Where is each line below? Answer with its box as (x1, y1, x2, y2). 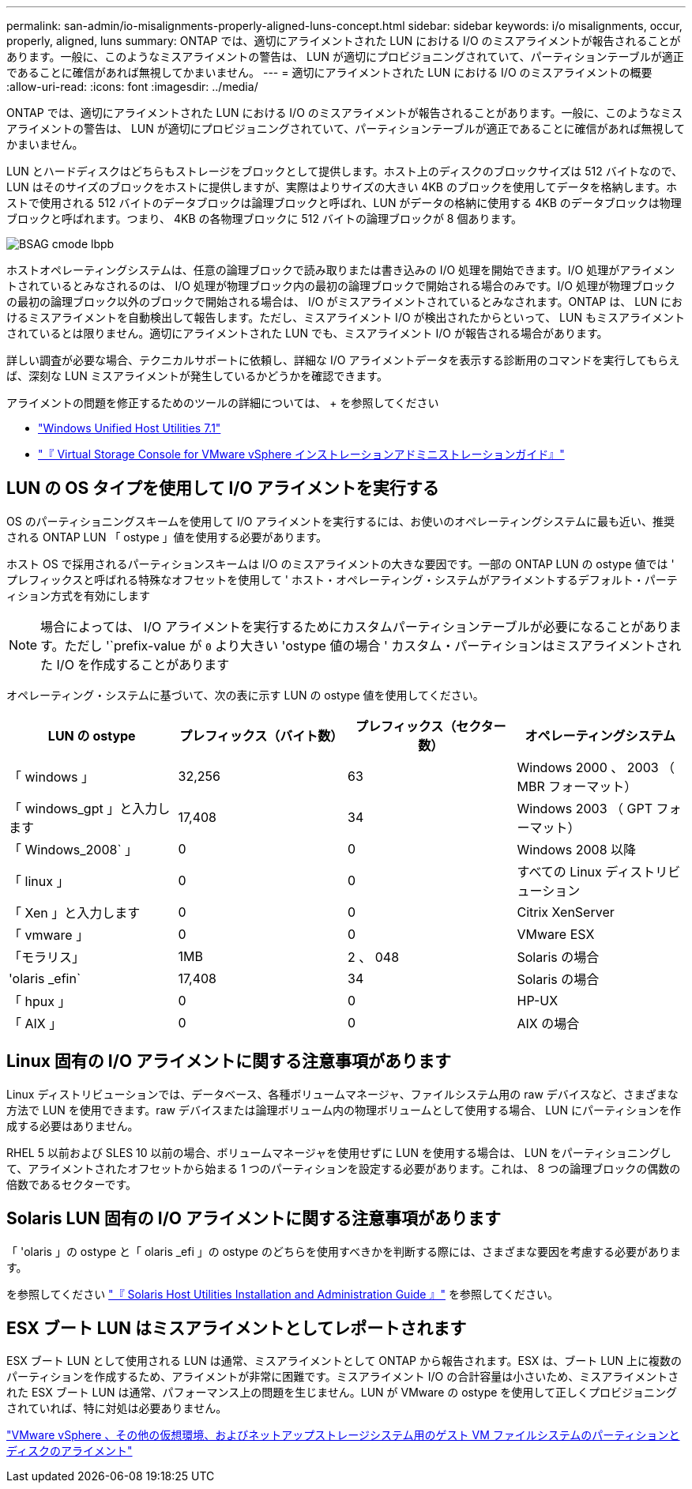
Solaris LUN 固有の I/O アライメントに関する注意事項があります (6, 1208, 501, 1229)
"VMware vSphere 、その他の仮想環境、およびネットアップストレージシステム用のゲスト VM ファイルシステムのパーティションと (6, 1428, 680, 1442)
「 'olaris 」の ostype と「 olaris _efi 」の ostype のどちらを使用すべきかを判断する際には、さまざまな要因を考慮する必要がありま (6, 1244, 681, 1258)
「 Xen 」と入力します (9, 904, 141, 921)
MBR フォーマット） (517, 778, 637, 794)
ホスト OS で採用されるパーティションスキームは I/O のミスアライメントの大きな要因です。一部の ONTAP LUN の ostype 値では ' (6, 556, 675, 571)
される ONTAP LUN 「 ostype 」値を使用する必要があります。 (6, 530, 328, 544)
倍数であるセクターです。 (6, 1177, 137, 1191)
